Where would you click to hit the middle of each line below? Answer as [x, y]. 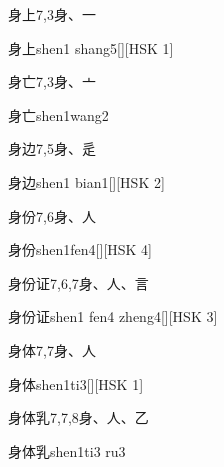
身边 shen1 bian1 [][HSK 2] [86, 181]
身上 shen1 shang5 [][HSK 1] [91, 47]
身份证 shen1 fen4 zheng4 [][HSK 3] [113, 316]
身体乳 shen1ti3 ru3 [67, 450]
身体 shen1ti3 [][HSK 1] [76, 383]
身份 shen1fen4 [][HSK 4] [80, 249]
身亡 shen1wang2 [58, 114]
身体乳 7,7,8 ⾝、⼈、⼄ [78, 417]
